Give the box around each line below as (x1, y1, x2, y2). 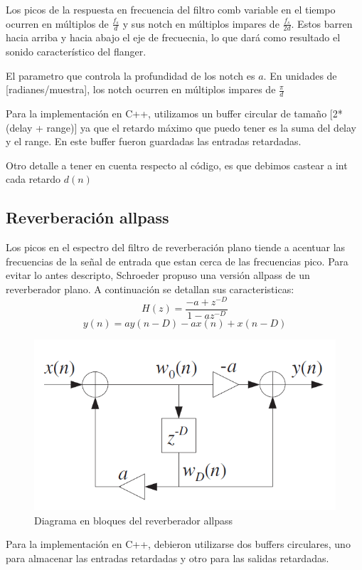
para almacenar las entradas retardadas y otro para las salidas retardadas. (6, 550, 329, 565)
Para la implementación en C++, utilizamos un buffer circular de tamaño (6, 106, 327, 121)
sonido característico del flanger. (6, 44, 147, 59)
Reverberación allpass (6, 206, 169, 228)
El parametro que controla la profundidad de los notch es (6, 68, 255, 83)
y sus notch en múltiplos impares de (122, 16, 280, 31)
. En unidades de (263, 68, 337, 83)
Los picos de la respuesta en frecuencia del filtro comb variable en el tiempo (6, 2, 336, 16)
